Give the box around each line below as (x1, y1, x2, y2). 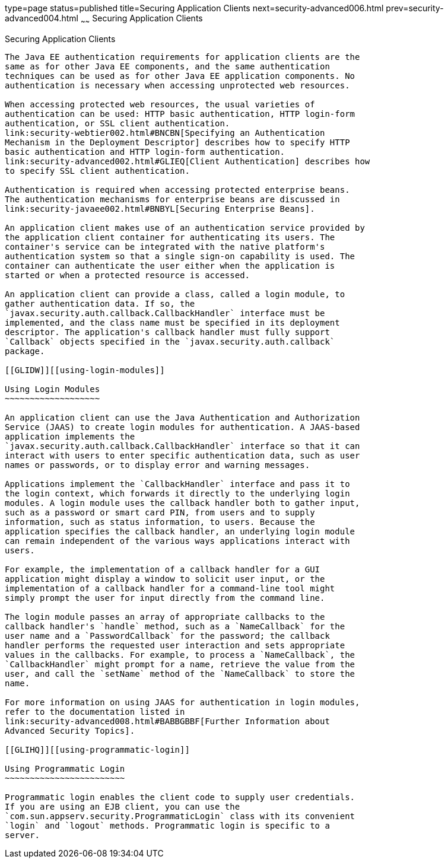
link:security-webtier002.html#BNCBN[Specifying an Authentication (5, 128, 325, 138)
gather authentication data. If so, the (5, 298, 195, 308)
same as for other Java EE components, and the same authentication (5, 61, 330, 71)
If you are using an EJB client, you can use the (5, 801, 240, 811)
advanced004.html (5, 13, 78, 23)
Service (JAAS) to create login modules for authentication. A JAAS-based (5, 422, 360, 432)
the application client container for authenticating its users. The (5, 232, 335, 242)
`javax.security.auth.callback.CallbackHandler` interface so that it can (5, 441, 360, 451)
